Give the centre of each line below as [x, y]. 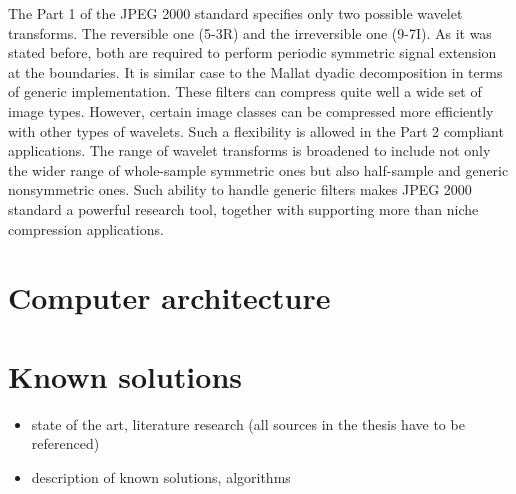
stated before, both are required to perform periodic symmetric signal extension [252, 52]
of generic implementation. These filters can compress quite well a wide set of [245, 91]
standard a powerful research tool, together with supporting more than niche [243, 208]
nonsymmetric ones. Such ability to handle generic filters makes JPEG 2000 [240, 189]
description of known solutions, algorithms [161, 476]
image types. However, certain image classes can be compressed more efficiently [251, 110]
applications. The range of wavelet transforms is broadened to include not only [249, 150]
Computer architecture [169, 297]
